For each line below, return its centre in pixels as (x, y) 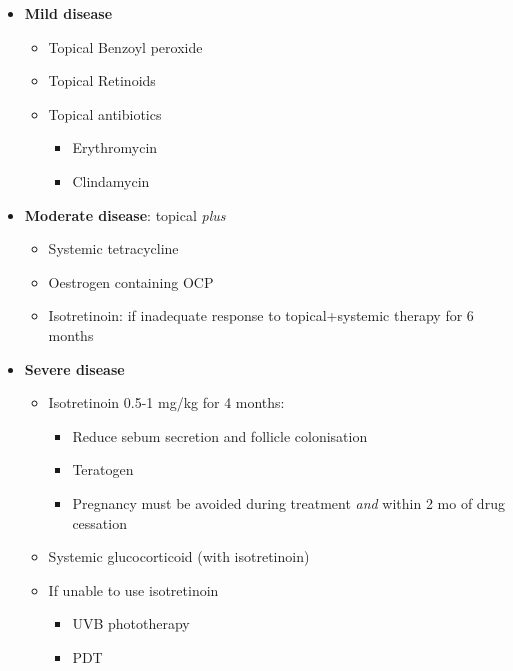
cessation (99, 522)
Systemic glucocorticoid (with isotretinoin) (179, 556)
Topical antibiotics (105, 113)
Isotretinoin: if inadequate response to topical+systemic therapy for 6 (261, 315)
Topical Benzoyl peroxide (125, 46)
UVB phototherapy (131, 623)
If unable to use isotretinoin (133, 589)
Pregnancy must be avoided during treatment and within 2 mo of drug (288, 502)
